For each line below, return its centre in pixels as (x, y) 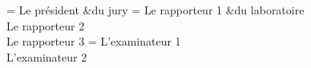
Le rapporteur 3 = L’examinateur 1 (94, 41)
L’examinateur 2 (47, 56)
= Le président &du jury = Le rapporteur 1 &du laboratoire (155, 10)
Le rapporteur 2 (46, 25)
